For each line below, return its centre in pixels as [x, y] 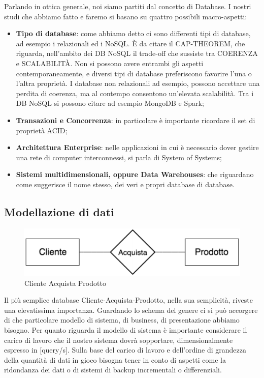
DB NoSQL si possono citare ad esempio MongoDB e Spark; [110, 103]
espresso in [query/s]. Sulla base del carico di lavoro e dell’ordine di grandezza [125, 350]
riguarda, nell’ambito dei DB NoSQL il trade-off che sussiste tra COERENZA [137, 53]
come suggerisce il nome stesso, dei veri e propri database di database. [125, 184]
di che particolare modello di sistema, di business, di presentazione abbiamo [122, 320]
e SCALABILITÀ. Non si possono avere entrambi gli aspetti [110, 63]
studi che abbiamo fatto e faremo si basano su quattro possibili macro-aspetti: [126, 16]
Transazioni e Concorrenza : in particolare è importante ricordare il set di [136, 120]
